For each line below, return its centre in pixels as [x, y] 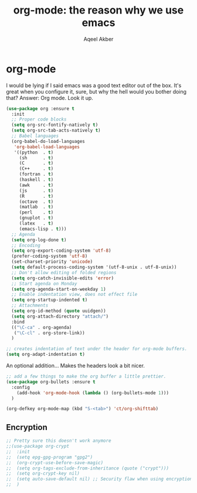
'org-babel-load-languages [47, 147]
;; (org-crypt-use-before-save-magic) [55, 462]
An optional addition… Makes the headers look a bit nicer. [76, 366]
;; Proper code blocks [39, 119]
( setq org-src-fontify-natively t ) [55, 125]
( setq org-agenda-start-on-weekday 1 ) [59, 289]
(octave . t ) [36, 201]
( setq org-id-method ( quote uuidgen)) [59, 311]
